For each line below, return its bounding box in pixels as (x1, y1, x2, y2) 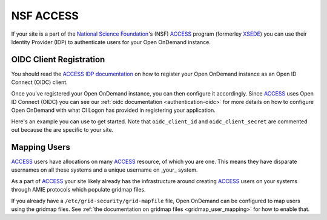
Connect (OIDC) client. (11, 79, 68, 86)
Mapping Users (11, 142, 71, 152)
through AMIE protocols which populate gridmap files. (11, 186, 146, 193)
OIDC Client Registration (11, 54, 105, 65)
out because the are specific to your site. (11, 126, 114, 134)
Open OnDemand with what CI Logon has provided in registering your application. (11, 106, 216, 114)
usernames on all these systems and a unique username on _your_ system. (11, 166, 198, 173)
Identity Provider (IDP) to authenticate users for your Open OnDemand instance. (11, 38, 211, 45)
